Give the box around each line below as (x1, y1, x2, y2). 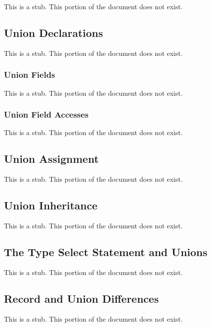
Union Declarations (4, 25, 103, 40)
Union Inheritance (4, 198, 98, 213)
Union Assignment (4, 151, 99, 166)
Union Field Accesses (4, 108, 88, 120)
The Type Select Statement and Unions (4, 244, 208, 259)
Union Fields (4, 69, 55, 81)
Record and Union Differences (4, 291, 159, 306)
